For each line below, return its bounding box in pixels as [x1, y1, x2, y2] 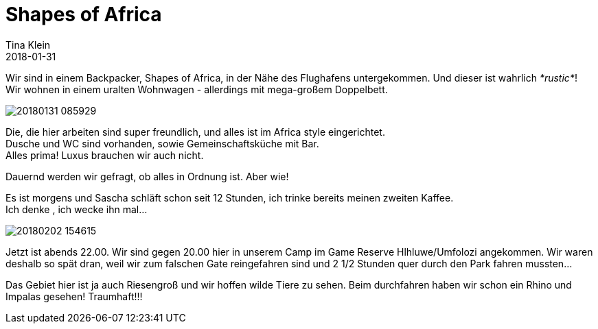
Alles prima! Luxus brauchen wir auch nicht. [5, 149, 204, 161]
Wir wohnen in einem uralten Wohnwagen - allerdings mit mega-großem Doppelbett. [5, 83, 388, 95]
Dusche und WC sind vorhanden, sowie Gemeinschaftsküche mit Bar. [5, 137, 319, 149]
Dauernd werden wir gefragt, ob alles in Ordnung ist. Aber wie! [5, 170, 289, 182]
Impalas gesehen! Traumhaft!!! [5, 290, 143, 302]
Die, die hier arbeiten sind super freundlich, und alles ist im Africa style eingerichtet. [5, 125, 385, 138]
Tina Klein [5, 38, 51, 51]
